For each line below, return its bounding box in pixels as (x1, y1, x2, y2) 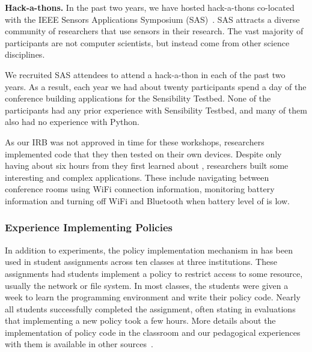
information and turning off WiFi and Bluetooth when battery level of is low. (5, 194, 290, 207)
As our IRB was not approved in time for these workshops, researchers (5, 135, 265, 148)
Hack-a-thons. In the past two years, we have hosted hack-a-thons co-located (5, 1, 295, 13)
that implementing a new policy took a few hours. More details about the (5, 314, 276, 327)
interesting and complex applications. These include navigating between (5, 171, 269, 183)
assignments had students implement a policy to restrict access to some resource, (5, 267, 303, 279)
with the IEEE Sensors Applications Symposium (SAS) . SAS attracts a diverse (5, 13, 300, 25)
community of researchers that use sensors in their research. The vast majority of (5, 25, 304, 37)
